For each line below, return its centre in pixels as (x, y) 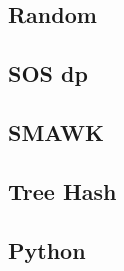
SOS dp (48, 73)
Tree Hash (62, 190)
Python (47, 249)
